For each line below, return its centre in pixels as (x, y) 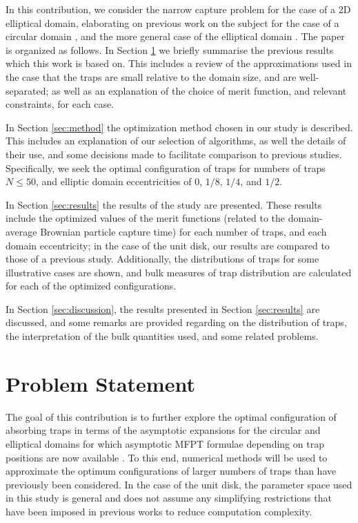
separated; (27, 90)
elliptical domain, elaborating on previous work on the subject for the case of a (172, 22)
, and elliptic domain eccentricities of (113, 181)
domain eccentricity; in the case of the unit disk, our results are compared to (168, 245)
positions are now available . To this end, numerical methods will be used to (167, 457)
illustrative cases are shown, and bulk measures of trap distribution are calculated (179, 272)
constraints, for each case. (60, 104)
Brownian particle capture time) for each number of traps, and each (183, 231)
